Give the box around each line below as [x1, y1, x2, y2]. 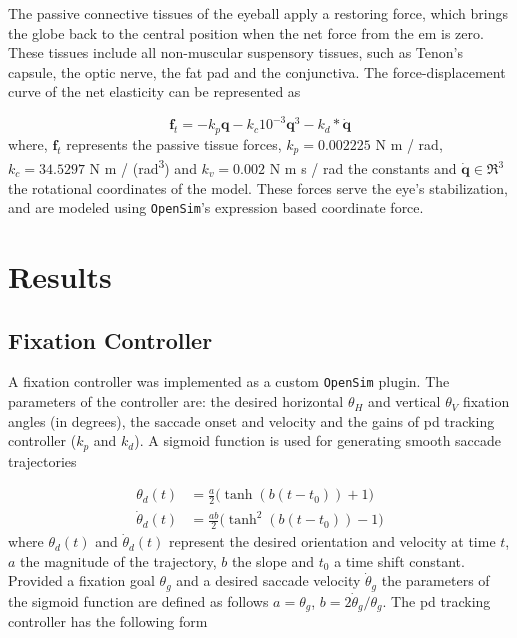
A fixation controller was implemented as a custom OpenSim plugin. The [8, 371, 450, 392]
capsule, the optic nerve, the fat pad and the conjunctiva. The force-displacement [8, 61, 506, 82]
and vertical [368, 391, 441, 412]
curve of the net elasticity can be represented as [8, 81, 301, 102]
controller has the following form [8, 611, 208, 632]
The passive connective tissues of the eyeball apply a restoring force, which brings [8, 3, 508, 23]
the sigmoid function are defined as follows [8, 590, 269, 611]
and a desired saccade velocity [176, 570, 361, 591]
